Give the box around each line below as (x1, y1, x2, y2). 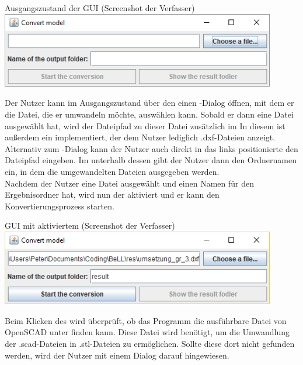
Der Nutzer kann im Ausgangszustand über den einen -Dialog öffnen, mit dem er (5, 97, 294, 109)
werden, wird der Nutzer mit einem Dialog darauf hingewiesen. (5, 349, 229, 361)
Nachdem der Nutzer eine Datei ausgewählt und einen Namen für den (5, 177, 254, 189)
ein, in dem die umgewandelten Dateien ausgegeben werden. (5, 165, 220, 177)
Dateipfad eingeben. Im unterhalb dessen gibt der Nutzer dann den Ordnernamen (5, 154, 297, 166)
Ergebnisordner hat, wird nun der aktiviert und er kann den (5, 188, 220, 201)
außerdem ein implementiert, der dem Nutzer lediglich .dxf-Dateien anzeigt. (5, 131, 276, 143)
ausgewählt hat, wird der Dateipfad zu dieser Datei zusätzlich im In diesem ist (5, 119, 285, 132)
